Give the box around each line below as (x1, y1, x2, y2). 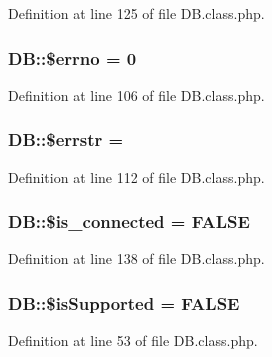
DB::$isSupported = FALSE (8, 290, 240, 315)
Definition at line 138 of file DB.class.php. (8, 248, 265, 269)
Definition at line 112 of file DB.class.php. (8, 166, 265, 187)
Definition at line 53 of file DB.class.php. (8, 330, 258, 351)
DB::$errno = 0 (8, 45, 137, 70)
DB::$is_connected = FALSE (8, 209, 250, 234)
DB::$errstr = (8, 127, 124, 152)
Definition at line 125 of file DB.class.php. (8, 3, 265, 23)
